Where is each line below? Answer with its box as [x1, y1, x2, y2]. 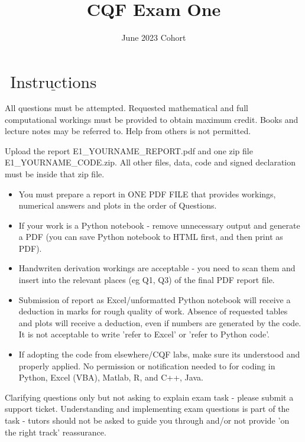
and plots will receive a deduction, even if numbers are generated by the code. [18, 316, 301, 329]
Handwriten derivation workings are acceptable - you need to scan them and [18, 262, 296, 274]
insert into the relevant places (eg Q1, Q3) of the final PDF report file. [18, 274, 275, 286]
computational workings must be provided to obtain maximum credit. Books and [5, 113, 298, 125]
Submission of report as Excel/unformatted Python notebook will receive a [18, 293, 291, 305]
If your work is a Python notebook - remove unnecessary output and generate [18, 219, 300, 231]
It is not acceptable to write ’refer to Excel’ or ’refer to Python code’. [18, 328, 270, 340]
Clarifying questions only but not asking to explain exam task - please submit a [5, 391, 294, 403]
